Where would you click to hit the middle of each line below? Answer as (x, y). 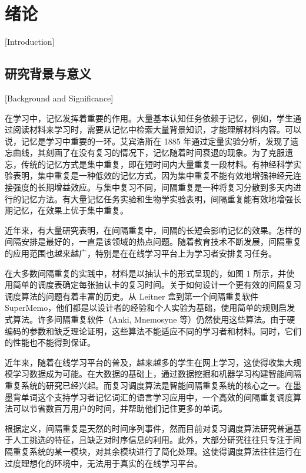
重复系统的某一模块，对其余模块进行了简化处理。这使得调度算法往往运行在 (157, 451)
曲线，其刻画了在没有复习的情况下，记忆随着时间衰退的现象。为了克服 (149, 152)
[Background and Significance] (59, 98)
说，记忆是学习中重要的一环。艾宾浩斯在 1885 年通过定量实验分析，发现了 (148, 141)
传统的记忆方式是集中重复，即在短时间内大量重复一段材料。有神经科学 (157, 164)
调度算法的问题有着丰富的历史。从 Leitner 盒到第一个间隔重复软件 (132, 296)
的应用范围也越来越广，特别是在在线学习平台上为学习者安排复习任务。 (141, 253)
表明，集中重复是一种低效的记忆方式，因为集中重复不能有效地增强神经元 (153, 175)
